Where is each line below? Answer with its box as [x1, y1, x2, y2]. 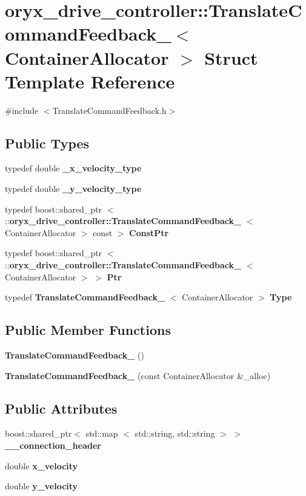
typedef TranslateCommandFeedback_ [5, 291, 165, 303]
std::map [85, 427, 118, 440]
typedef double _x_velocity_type [5, 162, 142, 174]
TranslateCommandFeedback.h [52, 104, 167, 116]
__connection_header [5, 439, 101, 452]
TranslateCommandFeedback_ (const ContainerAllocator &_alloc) [5, 369, 271, 382]
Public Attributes [5, 398, 118, 417]
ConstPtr [129, 226, 169, 239]
